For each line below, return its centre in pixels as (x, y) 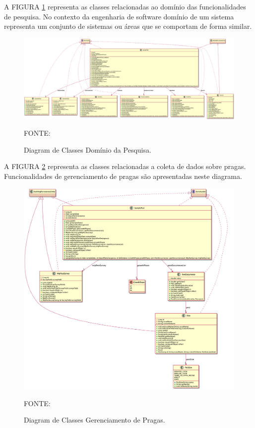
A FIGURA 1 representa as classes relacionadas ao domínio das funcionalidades (125, 6)
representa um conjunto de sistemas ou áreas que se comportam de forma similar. (128, 26)
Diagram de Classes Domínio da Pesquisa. (88, 149)
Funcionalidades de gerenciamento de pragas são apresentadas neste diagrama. (123, 176)
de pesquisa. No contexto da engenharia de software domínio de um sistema (119, 16)
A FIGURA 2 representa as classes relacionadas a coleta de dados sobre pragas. (125, 166)
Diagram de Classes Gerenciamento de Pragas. (95, 420)
